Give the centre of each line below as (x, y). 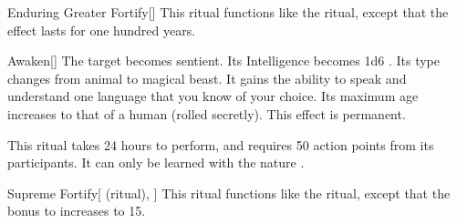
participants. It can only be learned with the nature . (156, 162)
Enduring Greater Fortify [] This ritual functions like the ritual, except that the (228, 12)
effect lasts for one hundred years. (102, 30)
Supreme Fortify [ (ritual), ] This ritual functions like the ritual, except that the (229, 193)
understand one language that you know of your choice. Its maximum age (213, 96)
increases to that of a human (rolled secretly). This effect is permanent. (207, 113)
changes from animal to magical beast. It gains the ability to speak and (207, 78)
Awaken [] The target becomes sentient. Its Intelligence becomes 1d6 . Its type (224, 61)
